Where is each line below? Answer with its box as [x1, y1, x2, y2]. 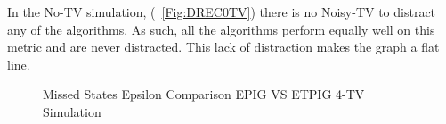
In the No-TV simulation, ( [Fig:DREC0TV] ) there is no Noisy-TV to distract [7, 3, 436, 21]
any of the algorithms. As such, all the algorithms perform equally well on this [7, 20, 435, 38]
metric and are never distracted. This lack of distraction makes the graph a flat [7, 37, 440, 56]
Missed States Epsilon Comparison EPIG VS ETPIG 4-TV [43, 85, 365, 103]
